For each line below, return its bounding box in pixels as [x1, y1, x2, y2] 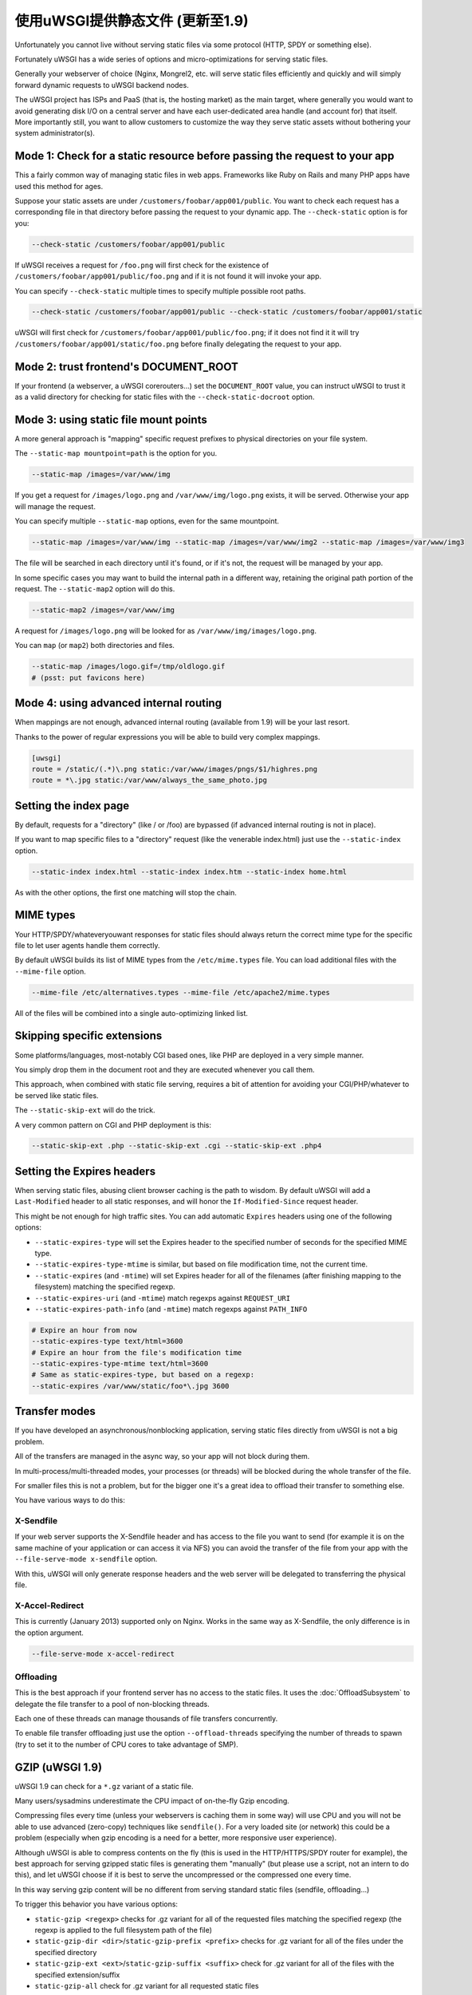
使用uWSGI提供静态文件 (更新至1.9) [14, 12, 249, 30]
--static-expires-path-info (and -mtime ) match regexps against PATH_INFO [34, 1304, 308, 1314]
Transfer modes [14, 1404, 96, 1418]
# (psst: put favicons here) [31, 673, 146, 682]
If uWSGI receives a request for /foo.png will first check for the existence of [14, 260, 269, 270]
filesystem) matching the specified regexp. [34, 1282, 175, 1292]
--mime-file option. [14, 966, 87, 976]
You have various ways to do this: [14, 1495, 125, 1505]
